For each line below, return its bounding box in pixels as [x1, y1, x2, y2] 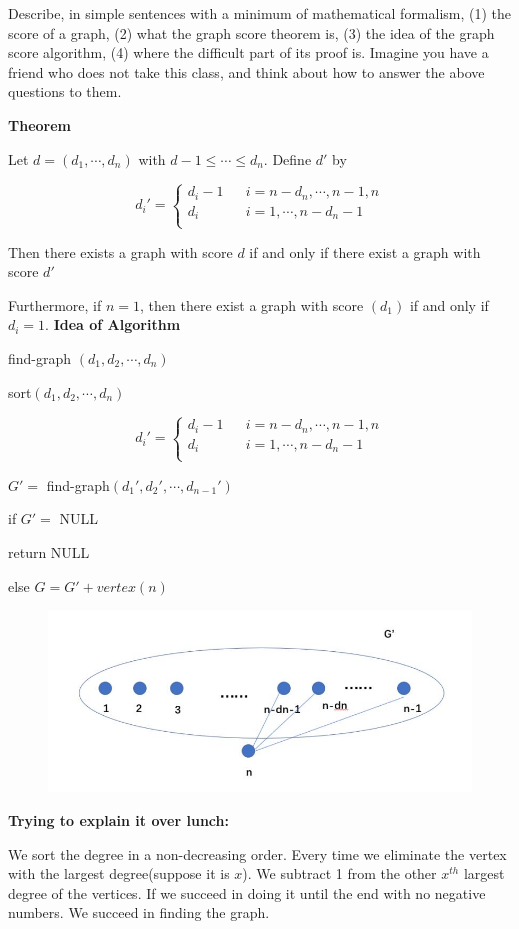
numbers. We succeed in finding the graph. [8, 902, 270, 923]
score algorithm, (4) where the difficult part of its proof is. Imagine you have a [8, 42, 489, 63]
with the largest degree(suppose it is [8, 863, 230, 884]
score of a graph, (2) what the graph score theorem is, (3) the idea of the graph [8, 22, 495, 43]
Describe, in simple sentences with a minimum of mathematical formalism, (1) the [8, 3, 512, 23]
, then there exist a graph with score [140, 294, 364, 315]
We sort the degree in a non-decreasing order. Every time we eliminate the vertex [8, 843, 507, 864]
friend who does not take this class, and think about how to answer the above [8, 61, 485, 82]
